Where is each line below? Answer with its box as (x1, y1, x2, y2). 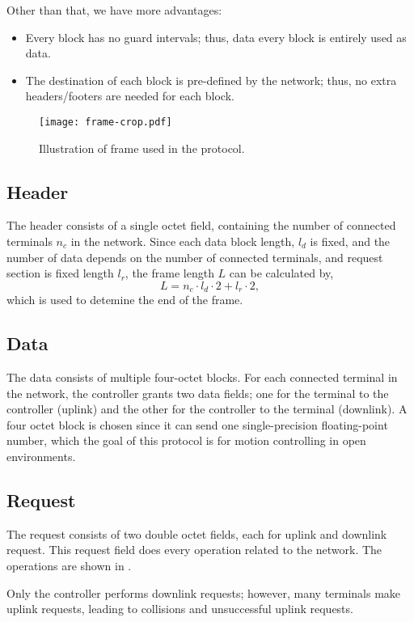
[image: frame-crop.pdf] (39, 116, 172, 128)
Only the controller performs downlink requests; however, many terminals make (6, 584, 401, 601)
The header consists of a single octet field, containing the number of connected (6, 217, 396, 234)
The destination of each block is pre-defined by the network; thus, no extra (25, 71, 397, 88)
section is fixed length (6, 264, 114, 281)
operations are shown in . (6, 557, 132, 573)
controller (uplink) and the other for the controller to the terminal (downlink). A (6, 400, 408, 417)
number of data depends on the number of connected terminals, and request (6, 248, 383, 265)
